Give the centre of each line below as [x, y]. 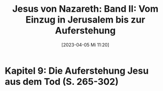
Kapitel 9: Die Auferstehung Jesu [77, 71]
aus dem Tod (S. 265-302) [62, 82]
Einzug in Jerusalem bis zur [85, 20]
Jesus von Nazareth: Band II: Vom [85, 9]
